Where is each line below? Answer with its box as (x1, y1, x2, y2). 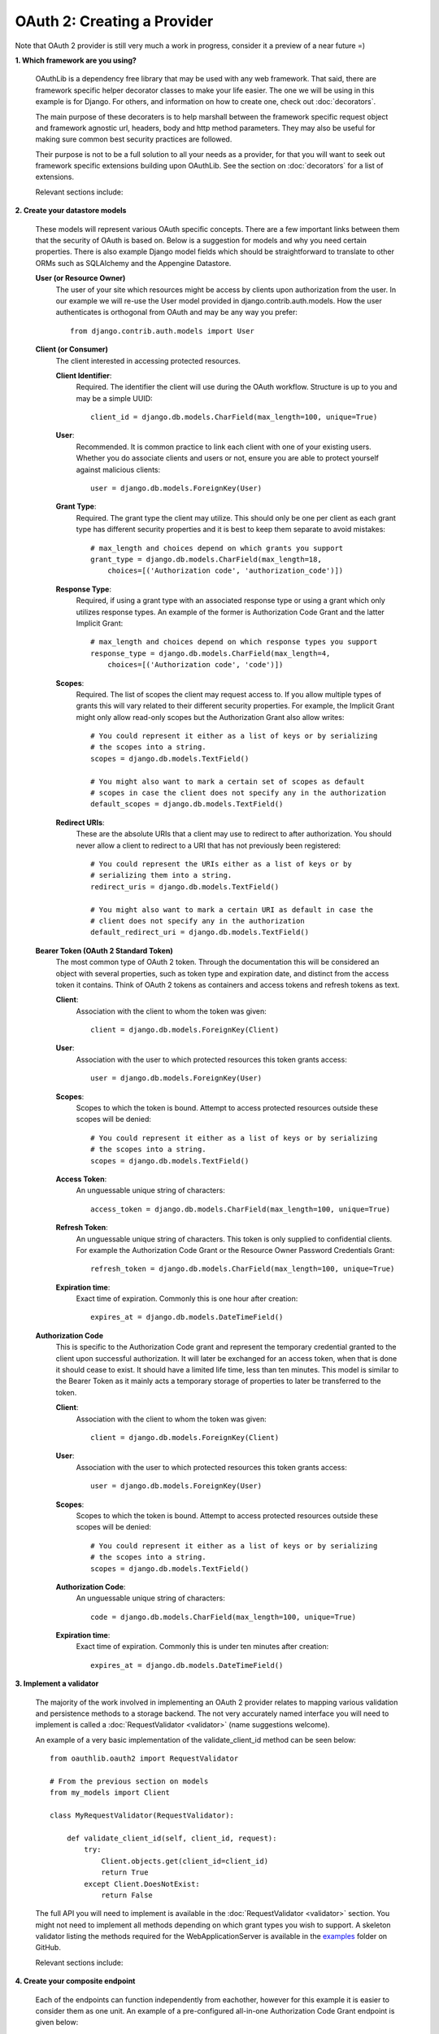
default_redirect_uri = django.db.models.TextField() (90, 928, 309, 937)
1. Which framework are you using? (15, 55, 137, 65)
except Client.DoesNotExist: (84, 1879, 201, 1888)
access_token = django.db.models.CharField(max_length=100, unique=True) (90, 1204, 391, 1214)
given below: (35, 2018, 79, 2027)
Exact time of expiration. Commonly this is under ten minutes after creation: (76, 1642, 329, 1652)
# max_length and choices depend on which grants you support (90, 543, 344, 552)
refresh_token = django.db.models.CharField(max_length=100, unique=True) (90, 1264, 395, 1273)
